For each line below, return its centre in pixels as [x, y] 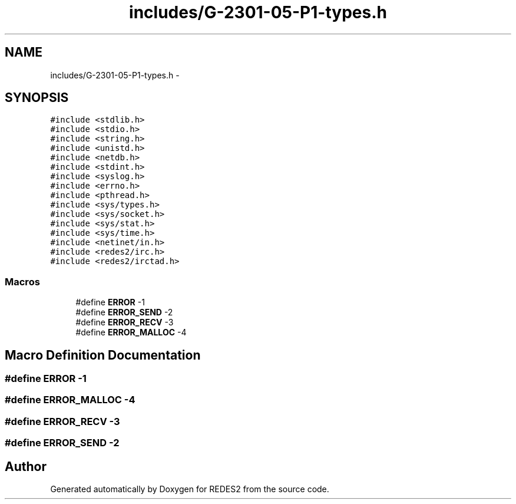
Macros [22, 281]
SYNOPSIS [37, 98]
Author [26, 466]
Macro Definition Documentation [103, 355]
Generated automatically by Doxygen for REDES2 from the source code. [190, 489]
